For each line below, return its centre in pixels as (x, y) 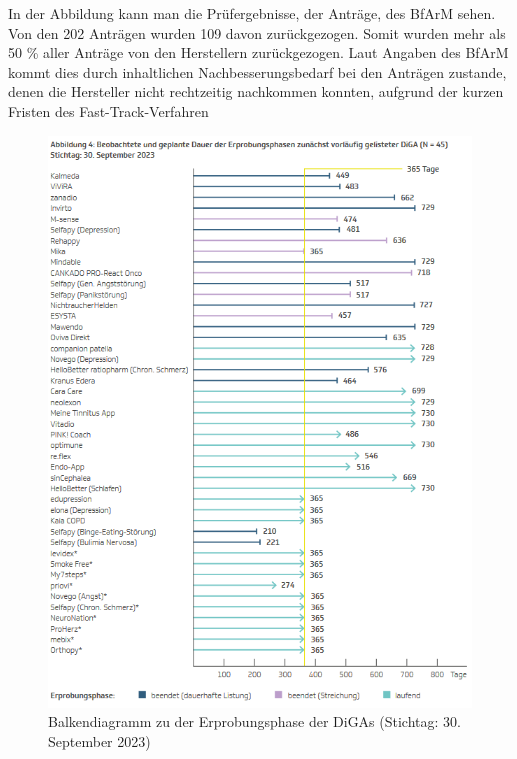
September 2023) (99, 741)
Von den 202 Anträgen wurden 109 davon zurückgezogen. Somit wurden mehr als (257, 32)
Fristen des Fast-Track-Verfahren (108, 110)
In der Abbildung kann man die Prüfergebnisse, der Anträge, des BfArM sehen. (252, 13)
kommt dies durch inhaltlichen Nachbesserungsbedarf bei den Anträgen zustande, (257, 71)
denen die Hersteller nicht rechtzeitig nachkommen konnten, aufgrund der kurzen (256, 91)
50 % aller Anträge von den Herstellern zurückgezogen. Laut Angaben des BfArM (258, 52)
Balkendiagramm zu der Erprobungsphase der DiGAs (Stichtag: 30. (254, 721)
